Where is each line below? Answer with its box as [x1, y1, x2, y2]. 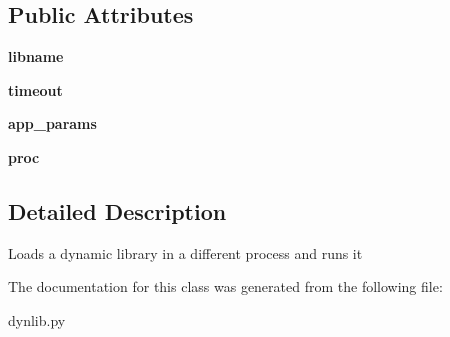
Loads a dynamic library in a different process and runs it [8, 242, 363, 263]
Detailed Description [8, 195, 227, 226]
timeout [8, 79, 63, 100]
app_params [8, 113, 97, 134]
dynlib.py [8, 309, 66, 330]
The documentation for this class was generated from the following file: [8, 276, 443, 297]
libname [8, 46, 64, 67]
